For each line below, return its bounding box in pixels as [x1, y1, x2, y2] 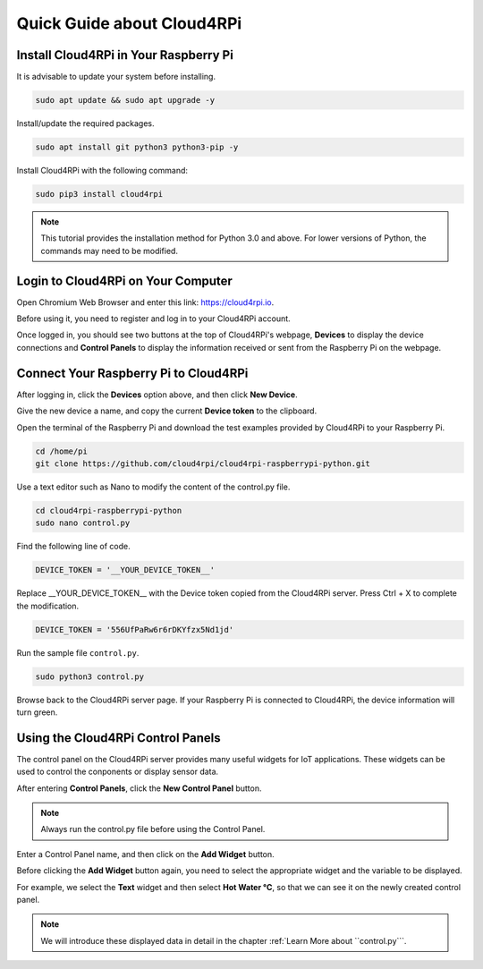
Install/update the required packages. [16, 118, 155, 129]
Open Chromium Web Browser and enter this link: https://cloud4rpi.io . [16, 296, 275, 308]
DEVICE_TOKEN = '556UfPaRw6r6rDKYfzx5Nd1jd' [35, 625, 234, 634]
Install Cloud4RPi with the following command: [16, 166, 188, 175]
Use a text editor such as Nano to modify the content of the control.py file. [16, 481, 291, 492]
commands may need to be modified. [40, 245, 179, 256]
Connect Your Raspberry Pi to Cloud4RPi [16, 365, 249, 380]
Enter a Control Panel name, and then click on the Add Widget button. [16, 848, 275, 859]
